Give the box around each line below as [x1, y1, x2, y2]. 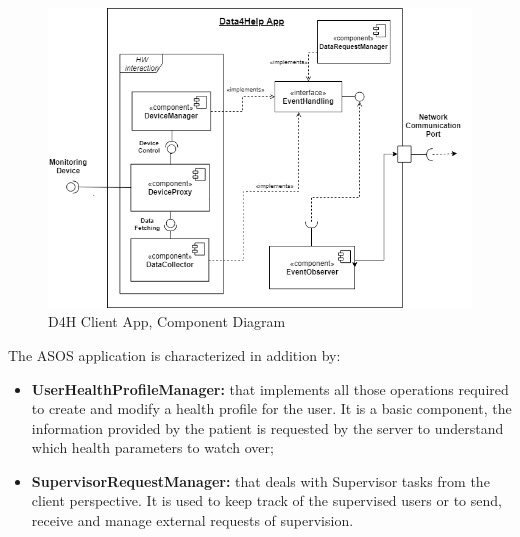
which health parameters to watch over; [31, 437, 274, 458]
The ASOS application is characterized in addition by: [8, 344, 341, 365]
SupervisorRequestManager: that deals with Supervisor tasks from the [31, 470, 490, 491]
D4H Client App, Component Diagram [48, 311, 286, 332]
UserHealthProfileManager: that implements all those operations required [31, 378, 509, 399]
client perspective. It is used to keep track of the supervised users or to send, [31, 490, 502, 511]
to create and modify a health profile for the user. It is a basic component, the [31, 398, 512, 419]
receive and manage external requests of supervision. [31, 510, 354, 531]
